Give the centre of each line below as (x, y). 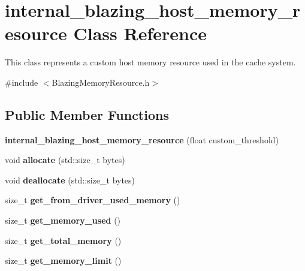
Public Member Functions (87, 114)
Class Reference (140, 33)
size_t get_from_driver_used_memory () (93, 200)
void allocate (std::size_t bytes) (65, 160)
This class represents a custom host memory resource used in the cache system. (150, 62)
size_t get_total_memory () (63, 240)
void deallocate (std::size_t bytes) (70, 180)
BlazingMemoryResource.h (101, 82)
